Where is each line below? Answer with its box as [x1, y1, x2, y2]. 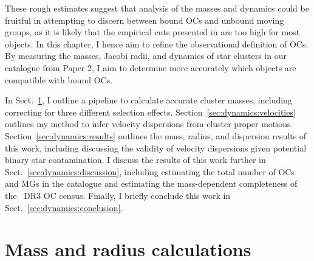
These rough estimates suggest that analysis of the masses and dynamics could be [5, 2, 309, 14]
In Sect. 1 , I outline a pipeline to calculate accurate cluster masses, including [5, 94, 292, 106]
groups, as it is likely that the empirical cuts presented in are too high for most [5, 26, 300, 38]
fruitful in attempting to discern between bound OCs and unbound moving [5, 13, 284, 26]
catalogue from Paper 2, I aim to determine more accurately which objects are [5, 61, 296, 74]
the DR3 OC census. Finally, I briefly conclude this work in [5, 189, 231, 201]
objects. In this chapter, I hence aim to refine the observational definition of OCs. [5, 37, 309, 50]
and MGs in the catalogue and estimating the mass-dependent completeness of [5, 177, 298, 190]
